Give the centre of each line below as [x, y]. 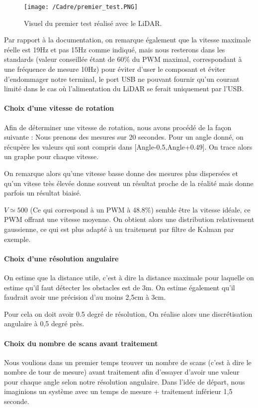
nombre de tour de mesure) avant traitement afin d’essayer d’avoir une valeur [122, 372]
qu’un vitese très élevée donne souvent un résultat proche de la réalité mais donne [129, 183]
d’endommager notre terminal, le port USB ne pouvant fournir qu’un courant [122, 79]
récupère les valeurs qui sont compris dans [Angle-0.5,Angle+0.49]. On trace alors [128, 146]
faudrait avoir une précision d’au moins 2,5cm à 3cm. [85, 297]
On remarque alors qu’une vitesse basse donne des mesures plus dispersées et [121, 173]
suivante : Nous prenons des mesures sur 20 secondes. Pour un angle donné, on [124, 137]
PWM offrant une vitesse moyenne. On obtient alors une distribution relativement [129, 219]
